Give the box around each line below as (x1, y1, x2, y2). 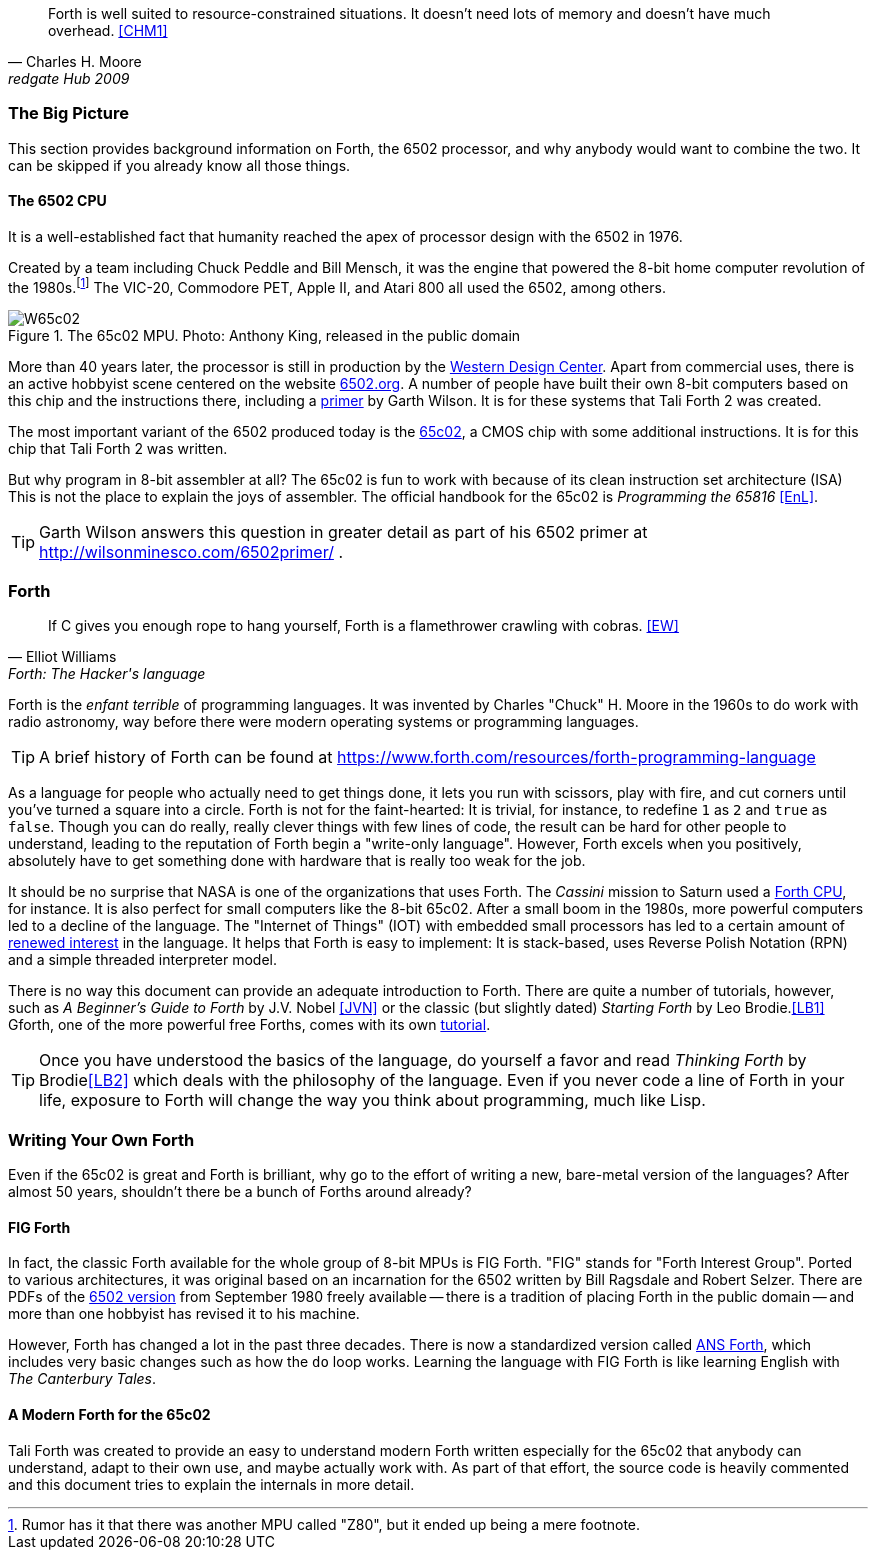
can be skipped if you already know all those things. (8, 156, 351, 174)
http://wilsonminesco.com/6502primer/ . (39, 541, 343, 562)
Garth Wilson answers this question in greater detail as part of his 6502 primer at (39, 521, 648, 542)
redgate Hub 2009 (8, 70, 130, 87)
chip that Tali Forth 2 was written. (8, 439, 228, 457)
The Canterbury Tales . (8, 1370, 157, 1388)
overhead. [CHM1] (48, 22, 168, 39)
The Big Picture (8, 103, 130, 124)
